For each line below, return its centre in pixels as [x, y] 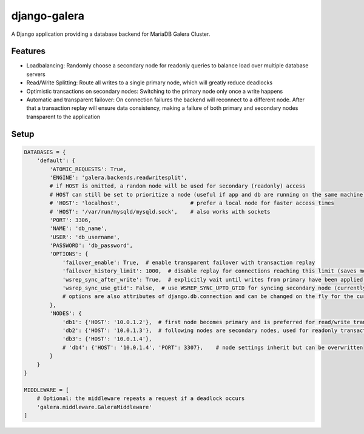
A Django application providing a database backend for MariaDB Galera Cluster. [111, 34]
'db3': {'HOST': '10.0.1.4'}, [107, 339]
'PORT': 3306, [70, 220]
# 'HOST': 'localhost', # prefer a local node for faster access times [192, 203]
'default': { [56, 161]
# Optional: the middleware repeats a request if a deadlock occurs [141, 398]
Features [28, 51]
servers [36, 74]
